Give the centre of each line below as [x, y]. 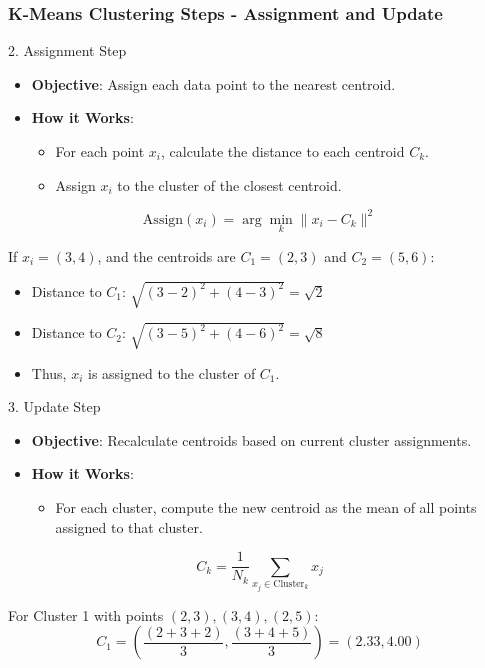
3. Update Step [54, 406]
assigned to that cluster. [129, 526]
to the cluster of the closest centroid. [229, 184]
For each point [100, 151]
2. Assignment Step [67, 50]
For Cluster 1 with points [86, 614]
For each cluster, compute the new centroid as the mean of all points [266, 506]
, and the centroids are [166, 255]
